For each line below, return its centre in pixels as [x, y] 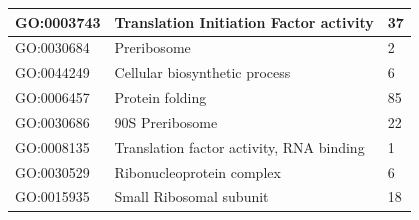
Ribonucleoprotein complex [197, 171]
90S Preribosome [166, 121]
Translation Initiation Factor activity [244, 21]
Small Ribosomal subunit [191, 196]
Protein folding [160, 97]
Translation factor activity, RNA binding [239, 146]
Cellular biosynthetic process [202, 72]
